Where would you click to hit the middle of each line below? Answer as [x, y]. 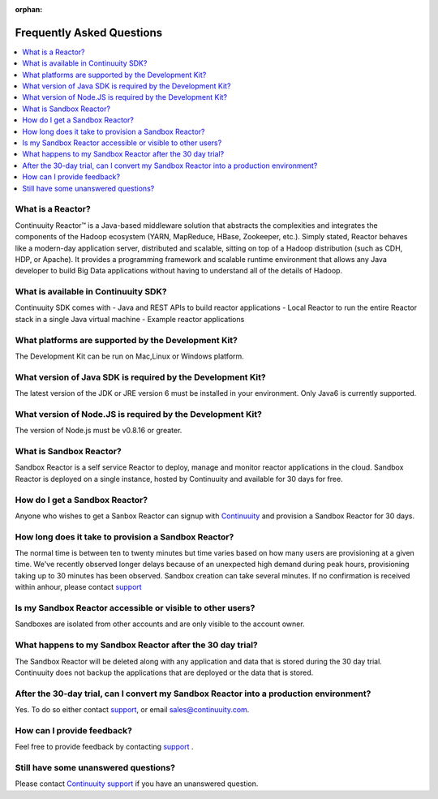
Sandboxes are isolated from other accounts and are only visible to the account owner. [160, 624]
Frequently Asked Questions [89, 32]
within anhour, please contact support [78, 587]
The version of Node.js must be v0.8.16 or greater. [99, 431]
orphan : [29, 9]
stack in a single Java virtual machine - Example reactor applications [130, 319]
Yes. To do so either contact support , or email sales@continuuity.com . [132, 710]
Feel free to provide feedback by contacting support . [104, 747]
